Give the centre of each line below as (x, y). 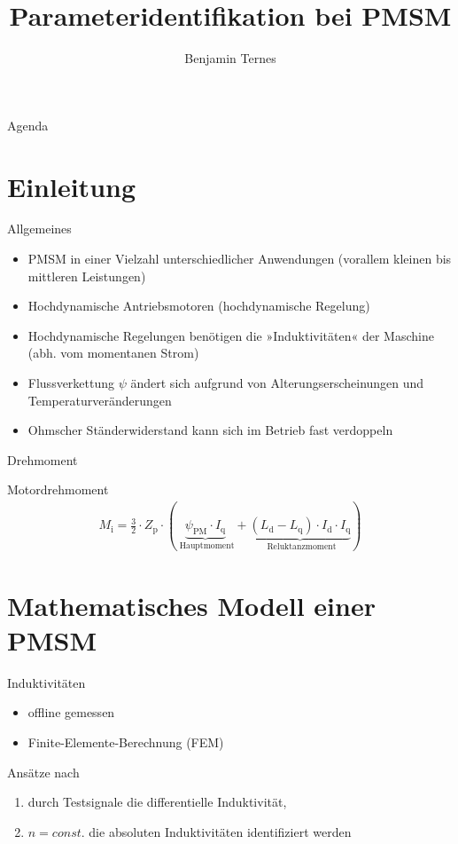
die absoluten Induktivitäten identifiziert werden (220, 831)
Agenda (28, 125)
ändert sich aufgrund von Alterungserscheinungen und (277, 383)
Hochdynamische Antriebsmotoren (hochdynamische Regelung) (199, 306)
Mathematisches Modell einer (191, 605)
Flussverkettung (71, 383)
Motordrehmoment (58, 489)
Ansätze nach (43, 772)
